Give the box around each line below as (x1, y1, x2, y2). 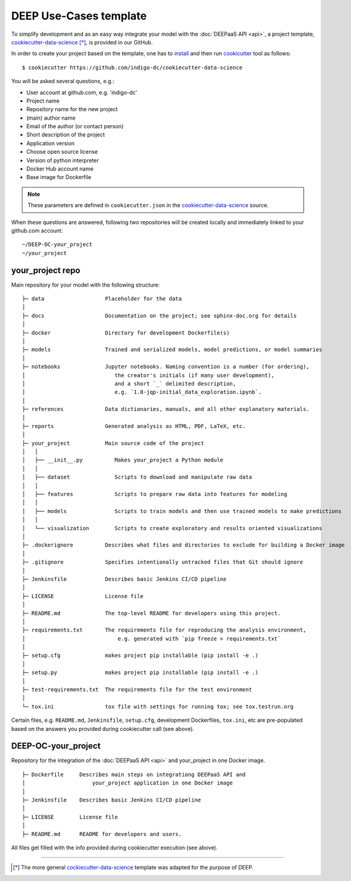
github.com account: (11, 226, 63, 234)
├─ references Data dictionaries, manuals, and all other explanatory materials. (22, 406, 310, 413)
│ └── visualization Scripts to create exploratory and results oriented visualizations (22, 525, 323, 531)
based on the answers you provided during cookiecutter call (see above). (11, 725, 195, 732)
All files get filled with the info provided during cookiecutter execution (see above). (11, 844, 218, 851)
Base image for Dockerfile (26, 174, 92, 181)
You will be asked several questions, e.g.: (11, 78, 115, 85)
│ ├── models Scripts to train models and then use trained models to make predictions (22, 508, 342, 514)
